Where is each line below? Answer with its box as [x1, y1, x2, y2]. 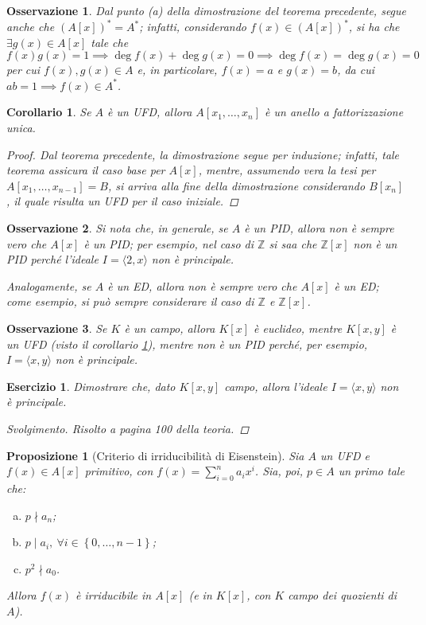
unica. [6, 119, 36, 136]
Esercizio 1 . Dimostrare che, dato [6, 377, 176, 394]
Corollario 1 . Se [6, 104, 91, 120]
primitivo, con [84, 463, 153, 479]
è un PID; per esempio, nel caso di [83, 235, 254, 252]
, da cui [337, 61, 375, 78]
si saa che [269, 235, 317, 252]
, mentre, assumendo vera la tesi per [198, 162, 376, 178]
